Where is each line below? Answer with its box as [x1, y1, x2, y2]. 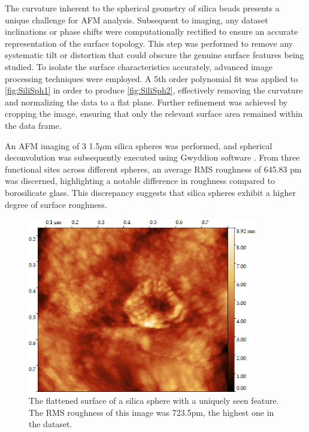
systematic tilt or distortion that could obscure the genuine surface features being [5, 49, 304, 61]
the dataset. [29, 418, 72, 430]
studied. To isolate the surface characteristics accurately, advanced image [5, 60, 272, 72]
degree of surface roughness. [5, 198, 107, 210]
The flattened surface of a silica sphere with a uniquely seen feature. [29, 394, 279, 407]
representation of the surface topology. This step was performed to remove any [5, 37, 293, 49]
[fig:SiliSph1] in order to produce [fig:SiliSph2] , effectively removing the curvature [5, 84, 303, 96]
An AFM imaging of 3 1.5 [5, 139, 100, 152]
